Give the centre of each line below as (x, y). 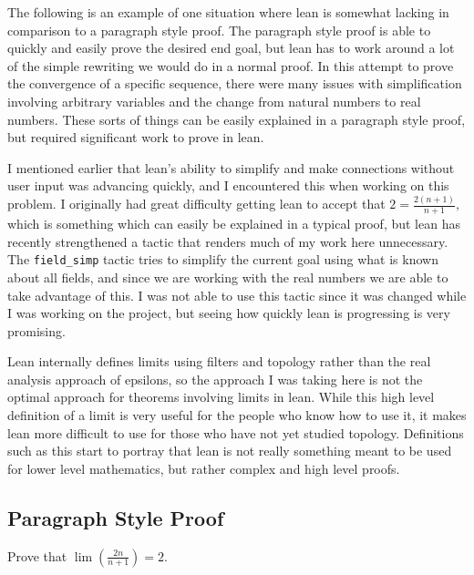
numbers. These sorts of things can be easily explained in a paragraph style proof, (237, 119)
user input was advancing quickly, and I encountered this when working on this (228, 185)
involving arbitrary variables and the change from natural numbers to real (214, 101)
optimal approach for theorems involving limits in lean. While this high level (221, 397)
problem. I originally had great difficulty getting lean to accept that (196, 204)
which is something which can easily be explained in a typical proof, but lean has (234, 224)
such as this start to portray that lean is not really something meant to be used (230, 451)
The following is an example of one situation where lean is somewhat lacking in (228, 12)
